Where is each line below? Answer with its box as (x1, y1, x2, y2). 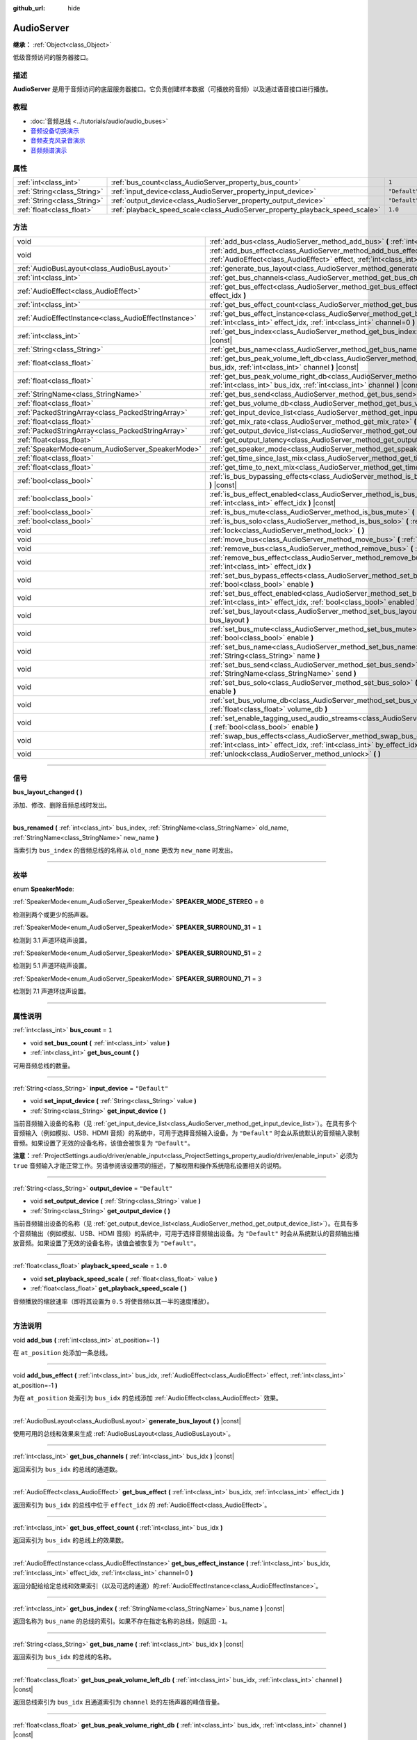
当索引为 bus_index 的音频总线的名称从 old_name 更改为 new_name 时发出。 (13, 846, 237, 854)
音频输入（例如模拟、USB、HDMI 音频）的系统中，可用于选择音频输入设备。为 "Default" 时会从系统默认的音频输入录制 (13, 1129, 360, 1137)
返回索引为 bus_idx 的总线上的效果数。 (13, 1536, 128, 1544)
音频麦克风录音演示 (30, 136, 85, 145)
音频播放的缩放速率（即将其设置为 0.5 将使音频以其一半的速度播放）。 (13, 1297, 213, 1305)
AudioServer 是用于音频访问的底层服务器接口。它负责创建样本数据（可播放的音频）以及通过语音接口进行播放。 (13, 85, 332, 93)
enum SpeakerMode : (13, 885, 74, 894)
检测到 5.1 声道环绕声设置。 (13, 961, 91, 970)
